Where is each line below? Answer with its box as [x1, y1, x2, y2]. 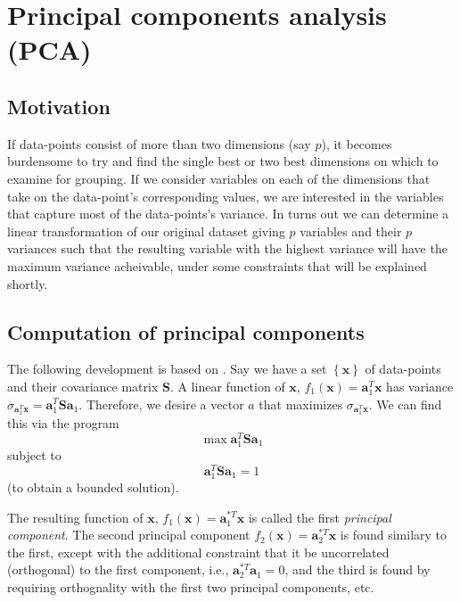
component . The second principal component [7, 525, 251, 544]
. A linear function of [169, 376, 285, 395]
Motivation [7, 92, 111, 120]
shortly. [7, 274, 48, 293]
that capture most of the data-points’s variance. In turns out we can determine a [7, 204, 449, 223]
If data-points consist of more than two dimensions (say [7, 134, 311, 153]
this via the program [7, 414, 119, 433]
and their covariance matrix [7, 376, 159, 395]
